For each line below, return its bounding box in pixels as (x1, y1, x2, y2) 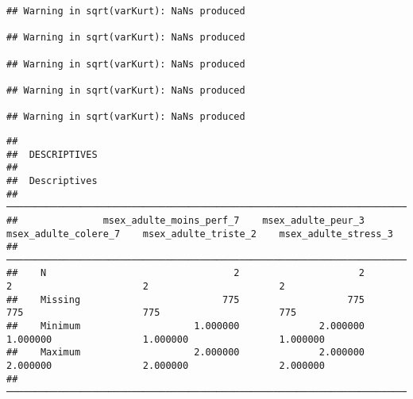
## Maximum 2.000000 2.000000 (6, 347, 365, 359)
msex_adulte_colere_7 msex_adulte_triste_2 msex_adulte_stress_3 (6, 228, 393, 240)
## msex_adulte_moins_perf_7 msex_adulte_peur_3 (6, 214, 365, 226)
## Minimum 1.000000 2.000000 (6, 320, 365, 332)
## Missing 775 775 (6, 293, 365, 305)
